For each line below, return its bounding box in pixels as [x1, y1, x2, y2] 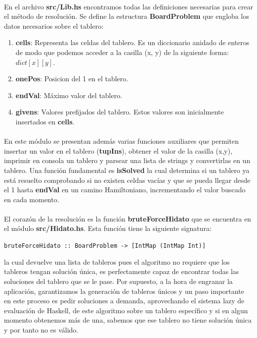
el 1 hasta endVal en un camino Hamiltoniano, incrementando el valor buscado [4, 184, 246, 195]
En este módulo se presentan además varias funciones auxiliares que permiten [4, 136, 239, 146]
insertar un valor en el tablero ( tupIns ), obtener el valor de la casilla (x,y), [4, 145, 233, 156]
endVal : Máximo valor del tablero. [15, 90, 123, 100]
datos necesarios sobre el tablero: [4, 20, 104, 31]
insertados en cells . [15, 116, 75, 126]
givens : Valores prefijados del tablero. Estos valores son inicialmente [15, 107, 224, 117]
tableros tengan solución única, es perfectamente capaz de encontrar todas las [4, 266, 239, 277]
